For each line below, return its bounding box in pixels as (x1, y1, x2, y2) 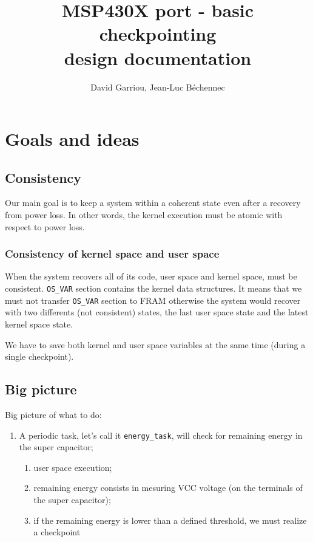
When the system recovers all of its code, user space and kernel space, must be (5, 270, 297, 283)
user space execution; (33, 461, 112, 473)
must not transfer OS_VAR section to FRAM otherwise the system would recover (5, 293, 301, 306)
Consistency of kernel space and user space (5, 246, 220, 261)
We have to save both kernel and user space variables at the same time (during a (5, 338, 306, 351)
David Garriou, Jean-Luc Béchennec (90, 80, 225, 93)
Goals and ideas (5, 126, 140, 151)
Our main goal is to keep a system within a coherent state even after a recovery (5, 196, 301, 209)
